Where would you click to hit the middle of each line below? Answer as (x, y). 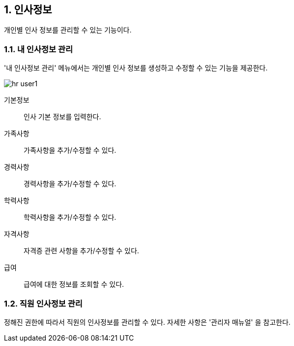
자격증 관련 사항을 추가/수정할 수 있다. (81, 251)
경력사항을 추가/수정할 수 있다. (70, 184)
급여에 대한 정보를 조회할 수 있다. (74, 284)
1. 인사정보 (28, 10)
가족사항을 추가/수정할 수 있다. (70, 150)
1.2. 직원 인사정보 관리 (43, 303)
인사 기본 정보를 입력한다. (62, 117)
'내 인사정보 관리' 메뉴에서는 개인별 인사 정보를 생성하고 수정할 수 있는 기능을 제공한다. (136, 68)
